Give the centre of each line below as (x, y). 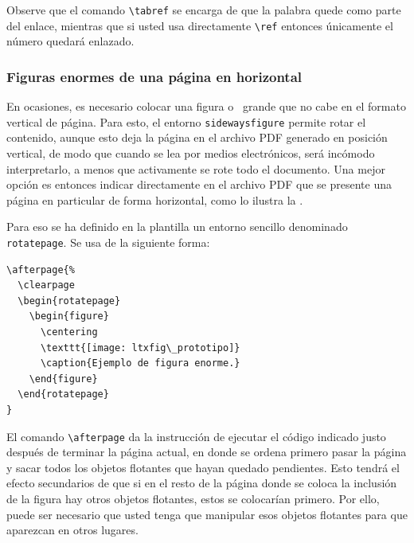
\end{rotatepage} (63, 395)
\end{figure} (63, 379)
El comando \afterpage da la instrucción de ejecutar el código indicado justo (196, 436)
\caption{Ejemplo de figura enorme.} (140, 363)
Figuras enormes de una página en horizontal (154, 76)
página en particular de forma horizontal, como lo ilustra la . (155, 199)
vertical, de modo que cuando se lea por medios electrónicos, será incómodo (191, 152)
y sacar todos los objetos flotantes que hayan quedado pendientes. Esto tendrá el (203, 467)
